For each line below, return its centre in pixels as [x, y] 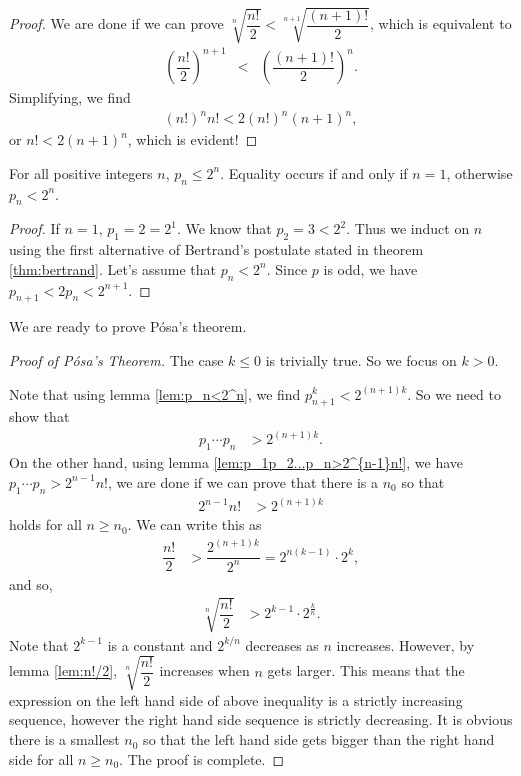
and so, [31, 583]
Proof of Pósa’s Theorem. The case [116, 359]
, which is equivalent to [441, 23]
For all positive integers [81, 172]
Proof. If [34, 228]
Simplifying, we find [70, 97]
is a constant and [160, 644]
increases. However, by [405, 644]
